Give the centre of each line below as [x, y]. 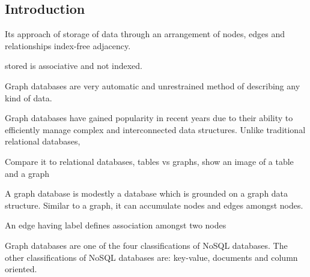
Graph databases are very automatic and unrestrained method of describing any [153, 85]
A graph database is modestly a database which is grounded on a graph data [147, 193]
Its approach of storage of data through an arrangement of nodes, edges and [145, 34]
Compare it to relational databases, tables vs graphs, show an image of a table [149, 161]
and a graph [27, 173]
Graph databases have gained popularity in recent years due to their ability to [149, 118]
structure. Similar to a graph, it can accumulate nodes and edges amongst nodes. [154, 205]
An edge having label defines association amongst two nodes [116, 225]
